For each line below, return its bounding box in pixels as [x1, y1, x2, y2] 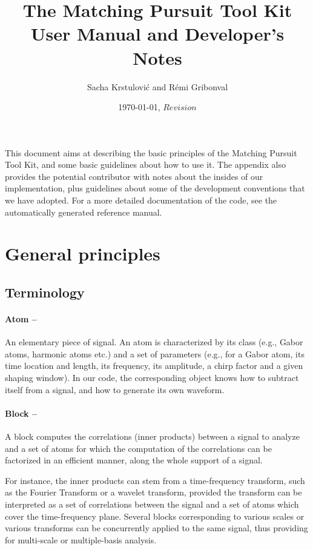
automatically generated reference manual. [5, 205, 162, 218]
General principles [5, 241, 160, 266]
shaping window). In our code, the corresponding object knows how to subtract [5, 371, 299, 383]
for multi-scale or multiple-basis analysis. [5, 533, 157, 546]
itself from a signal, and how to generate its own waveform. [5, 383, 225, 396]
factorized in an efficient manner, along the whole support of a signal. [5, 454, 263, 466]
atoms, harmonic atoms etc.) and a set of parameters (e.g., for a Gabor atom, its [5, 347, 305, 360]
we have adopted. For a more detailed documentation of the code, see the [5, 194, 277, 207]
